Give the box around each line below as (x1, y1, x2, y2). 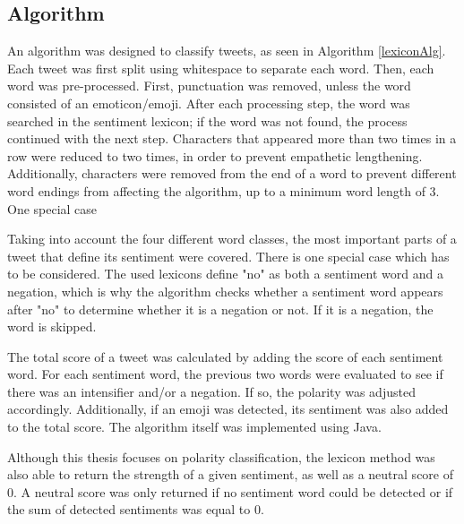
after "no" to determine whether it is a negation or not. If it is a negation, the (7, 299, 434, 318)
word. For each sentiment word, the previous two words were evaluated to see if (7, 365, 443, 383)
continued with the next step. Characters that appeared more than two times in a (7, 129, 457, 148)
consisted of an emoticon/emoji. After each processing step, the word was (7, 93, 410, 112)
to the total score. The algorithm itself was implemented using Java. (7, 417, 382, 436)
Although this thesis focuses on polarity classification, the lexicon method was (7, 447, 435, 466)
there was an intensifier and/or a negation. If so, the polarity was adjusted (7, 382, 416, 400)
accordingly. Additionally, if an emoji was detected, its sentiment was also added (7, 399, 449, 418)
